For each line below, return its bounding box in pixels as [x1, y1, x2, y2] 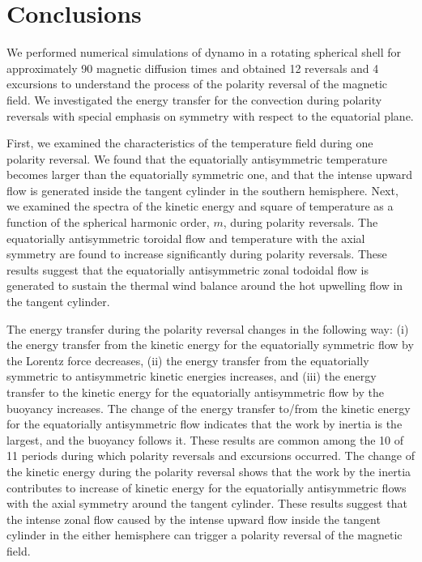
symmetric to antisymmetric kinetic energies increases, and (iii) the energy [6, 368, 377, 385]
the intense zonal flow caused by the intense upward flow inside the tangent [6, 510, 381, 527]
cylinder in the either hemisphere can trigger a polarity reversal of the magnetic [6, 526, 403, 543]
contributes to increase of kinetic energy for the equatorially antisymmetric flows [6, 479, 407, 496]
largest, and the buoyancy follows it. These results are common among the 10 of [6, 431, 404, 448]
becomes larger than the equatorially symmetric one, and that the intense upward [6, 166, 412, 183]
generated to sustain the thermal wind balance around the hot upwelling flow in [6, 277, 403, 294]
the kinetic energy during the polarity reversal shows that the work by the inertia [6, 462, 411, 479]
